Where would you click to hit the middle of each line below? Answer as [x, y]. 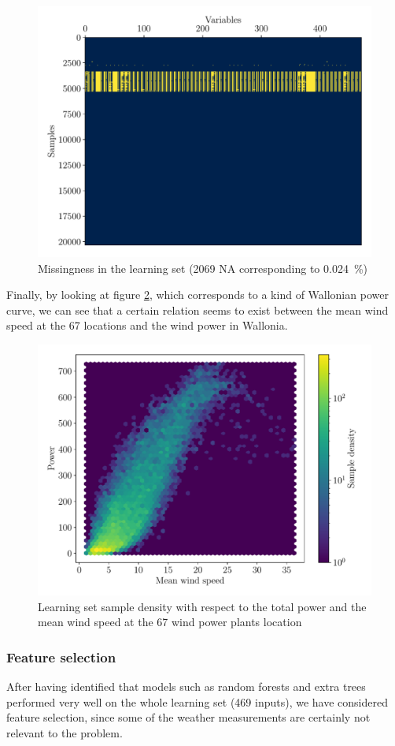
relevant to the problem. [65, 732]
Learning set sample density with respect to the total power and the [202, 606]
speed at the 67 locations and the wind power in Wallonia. [147, 325]
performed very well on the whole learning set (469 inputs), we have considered [197, 701]
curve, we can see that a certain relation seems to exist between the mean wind [197, 310]
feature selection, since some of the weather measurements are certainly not [188, 717]
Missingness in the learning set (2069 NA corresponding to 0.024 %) [203, 268]
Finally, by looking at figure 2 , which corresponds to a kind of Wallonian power [197, 295]
